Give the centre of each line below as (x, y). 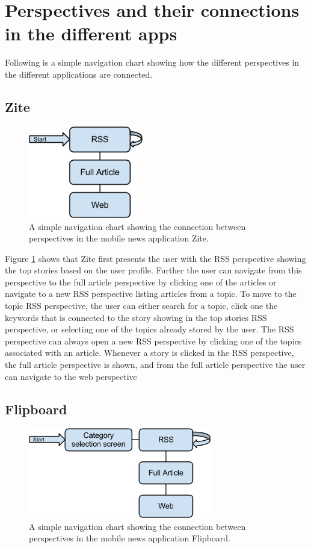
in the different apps (91, 33)
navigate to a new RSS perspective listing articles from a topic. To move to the (151, 294)
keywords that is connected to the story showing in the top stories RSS (136, 317)
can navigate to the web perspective (71, 376)
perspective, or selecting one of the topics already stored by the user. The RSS (149, 329)
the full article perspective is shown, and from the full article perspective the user (155, 365)
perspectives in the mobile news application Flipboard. (130, 538)
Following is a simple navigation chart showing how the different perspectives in (152, 62)
